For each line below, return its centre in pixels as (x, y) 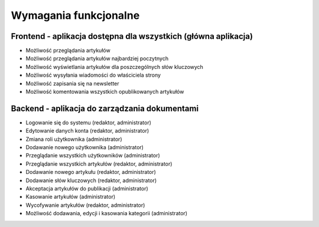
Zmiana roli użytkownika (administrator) (74, 139)
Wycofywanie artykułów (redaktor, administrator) (85, 205)
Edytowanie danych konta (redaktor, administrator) (87, 131)
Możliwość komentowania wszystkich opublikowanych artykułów (105, 92)
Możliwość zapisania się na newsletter (72, 83)
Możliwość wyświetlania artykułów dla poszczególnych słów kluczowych (115, 67)
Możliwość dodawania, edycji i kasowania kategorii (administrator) (107, 213)
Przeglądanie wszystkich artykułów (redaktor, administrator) (99, 164)
